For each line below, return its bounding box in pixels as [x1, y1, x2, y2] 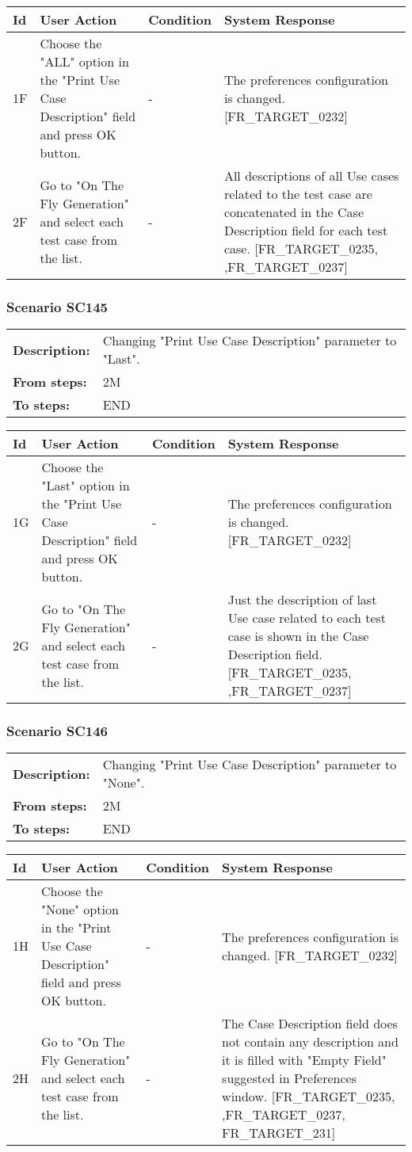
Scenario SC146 [6, 721, 108, 741]
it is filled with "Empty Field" [222, 1051, 387, 1070]
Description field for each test [223, 221, 388, 239]
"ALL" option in [40, 52, 129, 71]
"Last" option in [41, 476, 130, 495]
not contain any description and [222, 1032, 399, 1051]
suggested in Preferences [222, 1069, 357, 1088]
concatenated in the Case [223, 203, 364, 221]
